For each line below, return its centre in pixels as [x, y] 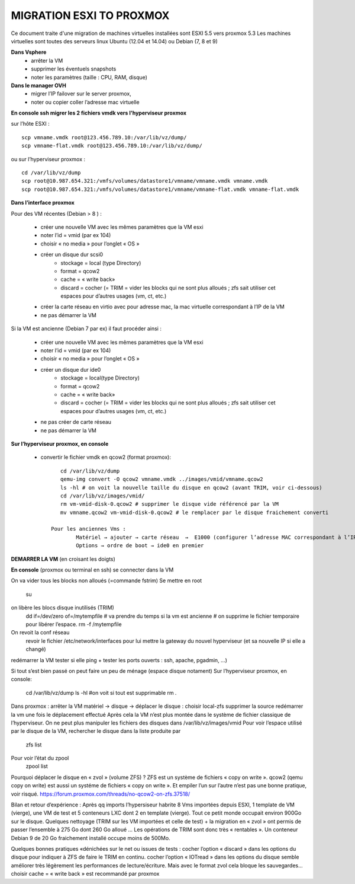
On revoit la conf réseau [40, 633]
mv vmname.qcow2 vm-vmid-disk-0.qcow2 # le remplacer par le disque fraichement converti [194, 512]
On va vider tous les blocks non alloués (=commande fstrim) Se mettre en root [106, 580]
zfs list [34, 745]
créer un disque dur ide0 [71, 369]
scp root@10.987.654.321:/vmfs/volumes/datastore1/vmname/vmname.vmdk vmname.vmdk [145, 181]
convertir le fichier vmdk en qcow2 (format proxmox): [106, 457]
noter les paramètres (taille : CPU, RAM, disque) [89, 77]
